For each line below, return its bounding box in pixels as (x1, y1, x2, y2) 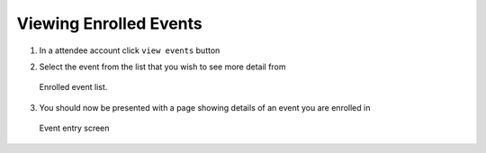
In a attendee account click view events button (39, 45, 220, 56)
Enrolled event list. (39, 82, 108, 93)
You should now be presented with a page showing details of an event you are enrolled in (39, 102, 371, 112)
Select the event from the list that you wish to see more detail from (39, 61, 287, 72)
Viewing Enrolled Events (16, 13, 202, 33)
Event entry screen (39, 122, 110, 134)
